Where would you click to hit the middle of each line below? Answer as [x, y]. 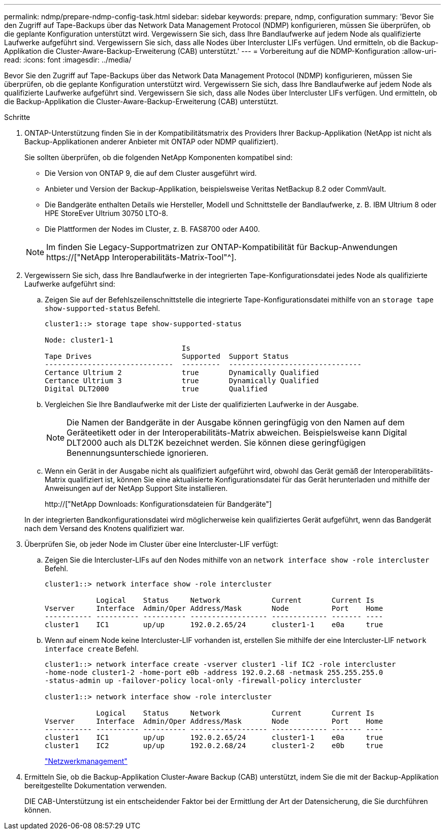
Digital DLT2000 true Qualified [156, 389]
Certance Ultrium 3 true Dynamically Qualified [182, 381]
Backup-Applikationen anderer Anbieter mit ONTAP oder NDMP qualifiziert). [151, 142]
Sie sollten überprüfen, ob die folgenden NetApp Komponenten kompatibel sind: [158, 157]
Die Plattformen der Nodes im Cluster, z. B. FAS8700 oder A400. [152, 229]
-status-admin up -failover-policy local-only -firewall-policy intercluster [203, 681]
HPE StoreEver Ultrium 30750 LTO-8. [106, 213]
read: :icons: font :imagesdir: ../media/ [68, 60]
